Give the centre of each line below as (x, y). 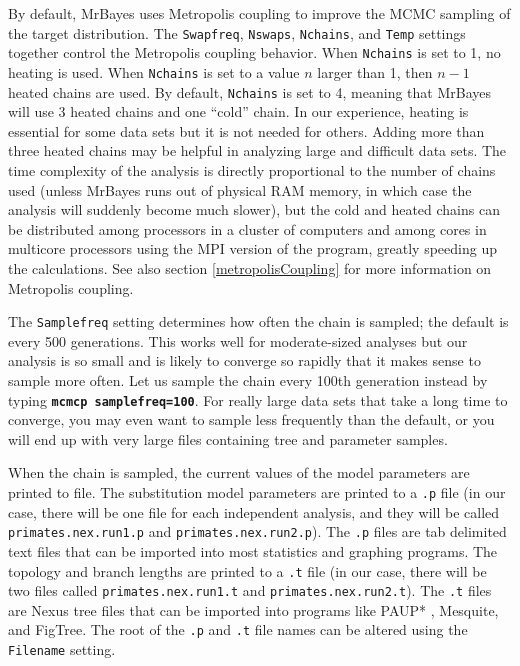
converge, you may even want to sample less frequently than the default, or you (251, 419)
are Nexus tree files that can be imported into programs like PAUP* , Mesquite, (253, 609)
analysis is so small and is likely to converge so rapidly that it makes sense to (244, 360)
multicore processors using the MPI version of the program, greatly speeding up (252, 248)
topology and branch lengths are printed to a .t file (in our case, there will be (247, 570)
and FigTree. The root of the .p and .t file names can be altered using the (238, 629)
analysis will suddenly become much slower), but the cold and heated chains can (254, 209)
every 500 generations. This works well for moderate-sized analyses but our (238, 340)
